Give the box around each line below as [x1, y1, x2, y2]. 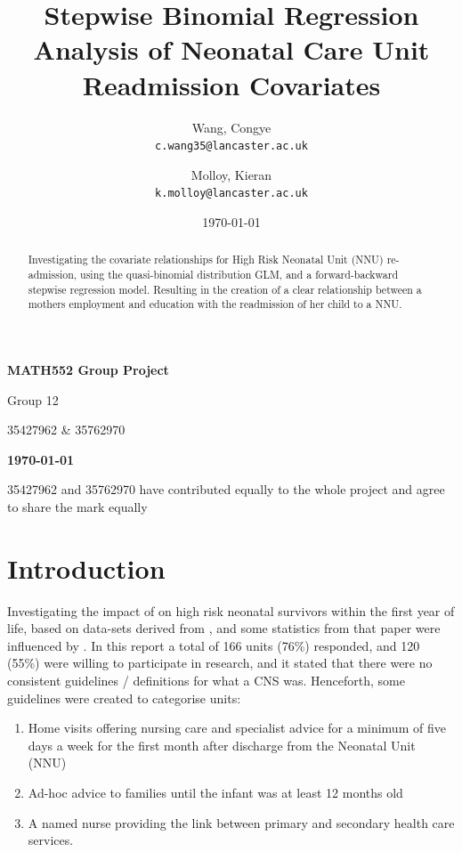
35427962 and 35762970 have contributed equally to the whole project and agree [7, 480, 445, 499]
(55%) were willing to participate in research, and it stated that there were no [7, 653, 433, 672]
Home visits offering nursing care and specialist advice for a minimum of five [28, 718, 446, 737]
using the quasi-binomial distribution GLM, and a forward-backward [80, 267, 399, 282]
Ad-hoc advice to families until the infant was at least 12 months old [28, 783, 403, 802]
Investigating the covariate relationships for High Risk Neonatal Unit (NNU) [28, 252, 384, 267]
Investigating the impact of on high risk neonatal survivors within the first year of [7, 601, 455, 620]
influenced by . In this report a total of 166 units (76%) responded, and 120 [7, 636, 420, 654]
